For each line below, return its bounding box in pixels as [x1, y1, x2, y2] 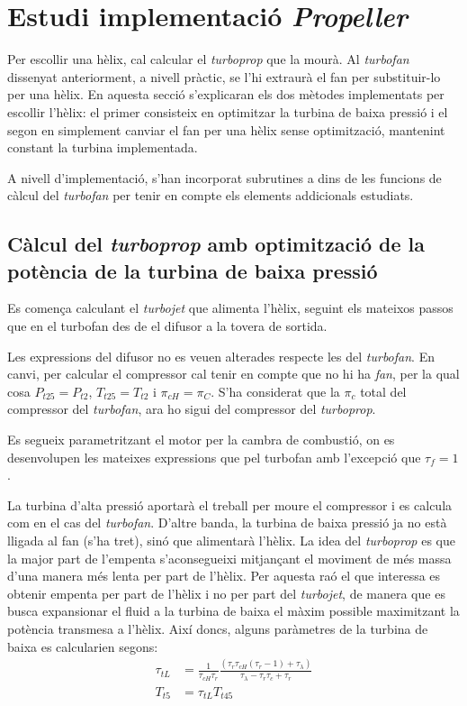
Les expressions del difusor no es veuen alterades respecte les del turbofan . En [7, 346, 435, 365]
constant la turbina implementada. [7, 138, 198, 157]
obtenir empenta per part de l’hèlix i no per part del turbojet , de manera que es [7, 583, 445, 602]
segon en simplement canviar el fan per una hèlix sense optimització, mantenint [7, 120, 445, 139]
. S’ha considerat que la [211, 381, 340, 400]
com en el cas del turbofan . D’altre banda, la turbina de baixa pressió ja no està [7, 513, 447, 532]
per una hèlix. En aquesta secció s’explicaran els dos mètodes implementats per [7, 85, 445, 104]
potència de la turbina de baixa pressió [7, 256, 378, 284]
